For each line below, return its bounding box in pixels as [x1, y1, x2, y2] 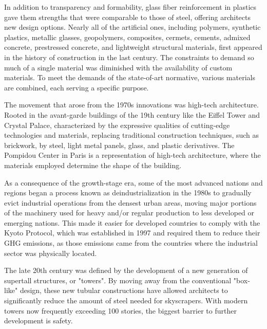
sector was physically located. [4, 247, 97, 258]
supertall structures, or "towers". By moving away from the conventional [4, 275, 232, 285]
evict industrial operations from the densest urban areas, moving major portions [4, 197, 257, 208]
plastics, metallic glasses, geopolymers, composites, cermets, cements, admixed [4, 31, 251, 42]
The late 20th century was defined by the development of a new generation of [4, 265, 248, 276]
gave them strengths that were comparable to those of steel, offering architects [4, 11, 251, 22]
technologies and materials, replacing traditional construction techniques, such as [4, 130, 259, 140]
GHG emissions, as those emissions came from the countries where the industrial [4, 237, 258, 248]
